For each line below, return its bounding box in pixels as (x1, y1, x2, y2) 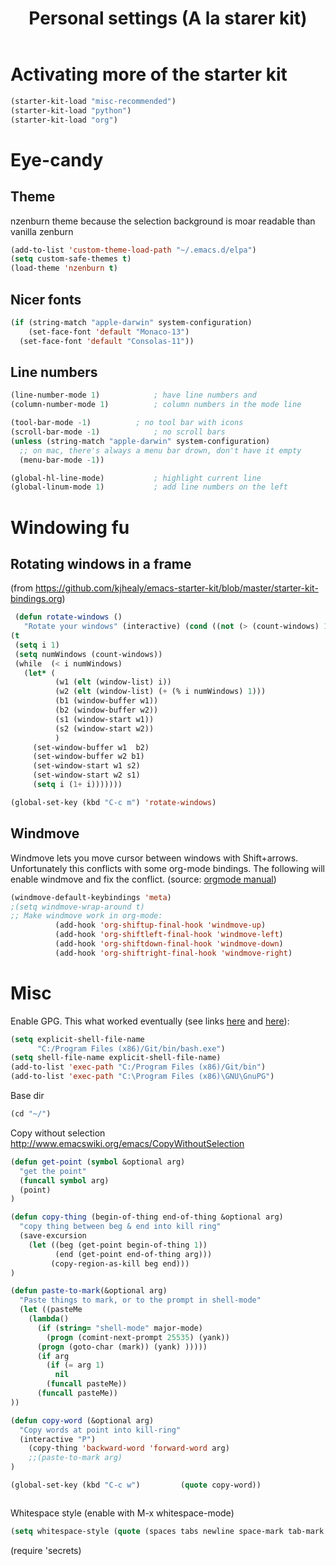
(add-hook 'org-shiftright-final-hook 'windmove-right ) (54, 948, 293, 958)
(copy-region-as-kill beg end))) (50, 1258, 190, 1269)
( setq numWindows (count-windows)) (14, 649, 163, 659)
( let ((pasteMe (19, 1305, 83, 1315)
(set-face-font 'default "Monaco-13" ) (28, 327, 190, 337)
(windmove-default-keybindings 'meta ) (10, 892, 172, 902)
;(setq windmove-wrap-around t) (10, 902, 145, 912)
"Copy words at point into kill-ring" (19, 1425, 182, 1435)
